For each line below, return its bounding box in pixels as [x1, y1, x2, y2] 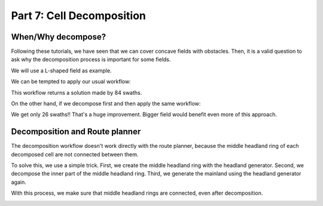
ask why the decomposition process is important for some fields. [11, 56, 171, 63]
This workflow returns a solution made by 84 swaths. [11, 89, 142, 96]
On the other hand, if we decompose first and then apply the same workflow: [11, 100, 201, 107]
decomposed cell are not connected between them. [11, 150, 139, 158]
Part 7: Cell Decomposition [11, 9, 147, 22]
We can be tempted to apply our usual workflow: [11, 78, 131, 85]
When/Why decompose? [11, 32, 106, 42]
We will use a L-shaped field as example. [11, 66, 112, 74]
